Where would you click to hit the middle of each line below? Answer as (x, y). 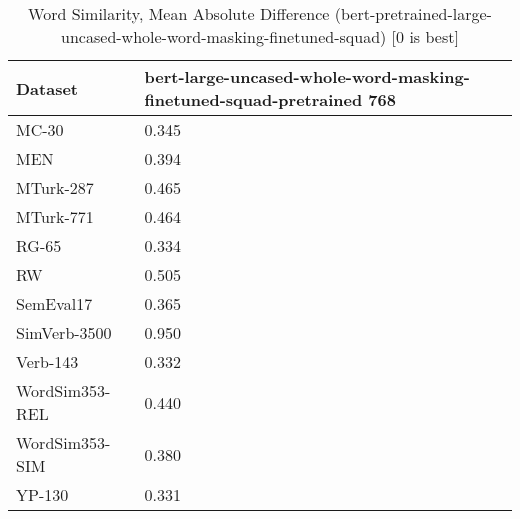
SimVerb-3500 (64, 332)
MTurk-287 (55, 187)
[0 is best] (425, 36)
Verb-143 (47, 361)
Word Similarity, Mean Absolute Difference (179, 13)
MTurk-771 (55, 216)
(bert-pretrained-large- (413, 13)
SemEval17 (54, 303)
